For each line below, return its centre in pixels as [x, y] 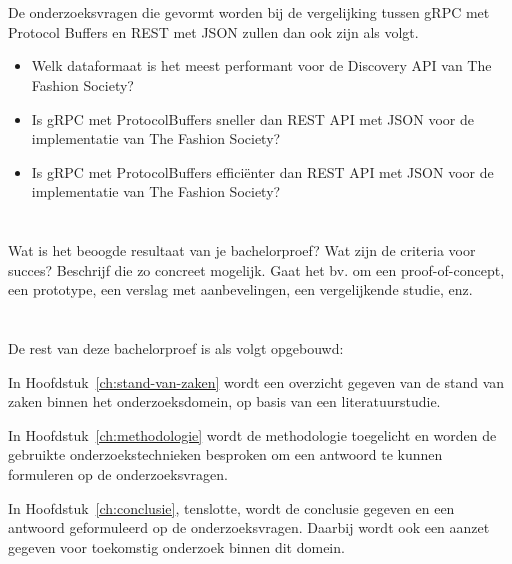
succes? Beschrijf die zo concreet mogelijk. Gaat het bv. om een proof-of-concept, [256, 269]
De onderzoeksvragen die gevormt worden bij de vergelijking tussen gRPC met [249, 12]
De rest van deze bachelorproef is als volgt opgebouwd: [176, 348]
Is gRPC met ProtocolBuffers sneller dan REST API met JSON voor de [252, 118]
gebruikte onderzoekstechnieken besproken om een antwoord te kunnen [225, 454]
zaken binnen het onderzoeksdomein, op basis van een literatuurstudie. [224, 401]
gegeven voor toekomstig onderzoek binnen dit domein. [176, 546]
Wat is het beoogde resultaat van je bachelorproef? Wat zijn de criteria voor [242, 250]
